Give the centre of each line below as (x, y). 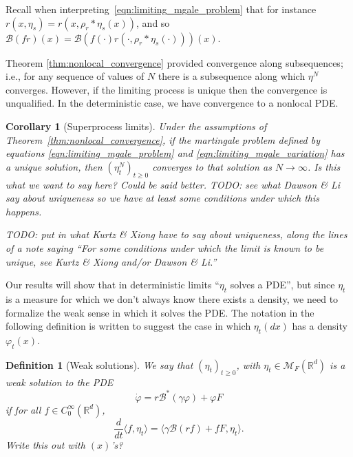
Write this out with (45, 444)
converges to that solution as (212, 166)
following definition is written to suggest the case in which (128, 326)
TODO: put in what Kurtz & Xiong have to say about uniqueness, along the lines (176, 234)
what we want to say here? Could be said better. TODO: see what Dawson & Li (173, 184)
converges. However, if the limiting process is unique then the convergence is (167, 89)
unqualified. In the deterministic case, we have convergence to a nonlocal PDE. (172, 103)
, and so (153, 22)
